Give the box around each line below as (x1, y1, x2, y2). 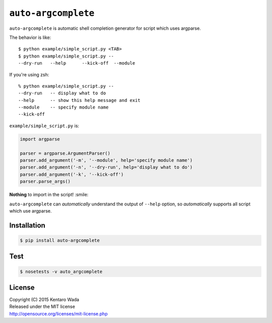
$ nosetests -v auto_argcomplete (20, 268, 103, 275)
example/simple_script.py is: (9, 123, 80, 129)
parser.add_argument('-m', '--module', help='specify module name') (20, 157, 193, 163)
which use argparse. (9, 207, 52, 214)
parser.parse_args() (20, 179, 71, 184)
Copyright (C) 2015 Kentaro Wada (9, 297, 80, 303)
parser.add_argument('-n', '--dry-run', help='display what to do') (20, 165, 193, 170)
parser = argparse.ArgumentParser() (20, 150, 111, 156)
